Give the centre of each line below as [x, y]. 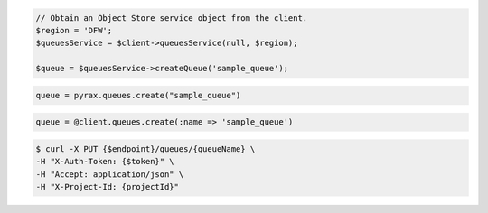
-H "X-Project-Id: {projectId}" [108, 187]
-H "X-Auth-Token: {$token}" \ [105, 162]
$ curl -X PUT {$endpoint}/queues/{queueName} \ [145, 148]
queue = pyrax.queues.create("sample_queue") [138, 95]
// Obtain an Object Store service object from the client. [172, 18]
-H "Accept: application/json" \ [110, 174]
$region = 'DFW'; [74, 30]
